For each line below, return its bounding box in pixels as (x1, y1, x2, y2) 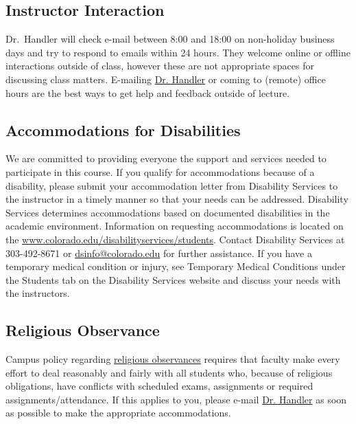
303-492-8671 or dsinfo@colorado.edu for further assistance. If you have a (5, 245, 312, 260)
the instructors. (5, 286, 70, 300)
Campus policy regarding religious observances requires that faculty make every (5, 352, 340, 366)
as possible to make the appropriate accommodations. (5, 405, 231, 420)
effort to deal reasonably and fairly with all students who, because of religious (5, 365, 333, 379)
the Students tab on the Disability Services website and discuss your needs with (5, 272, 341, 287)
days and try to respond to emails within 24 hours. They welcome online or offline (5, 45, 351, 59)
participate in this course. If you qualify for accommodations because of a (5, 164, 315, 179)
